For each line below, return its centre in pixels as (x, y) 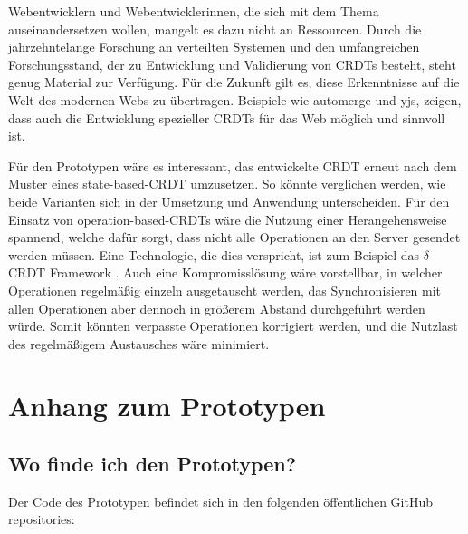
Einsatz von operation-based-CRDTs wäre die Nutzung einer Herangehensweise (228, 219)
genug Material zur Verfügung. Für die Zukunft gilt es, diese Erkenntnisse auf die (234, 82)
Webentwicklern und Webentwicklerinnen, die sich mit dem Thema (194, 11)
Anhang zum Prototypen (167, 406)
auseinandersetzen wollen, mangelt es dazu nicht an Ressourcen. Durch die (215, 29)
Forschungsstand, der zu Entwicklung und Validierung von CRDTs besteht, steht (232, 64)
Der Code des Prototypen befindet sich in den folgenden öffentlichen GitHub (220, 501)
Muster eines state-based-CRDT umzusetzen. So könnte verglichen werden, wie (227, 184)
